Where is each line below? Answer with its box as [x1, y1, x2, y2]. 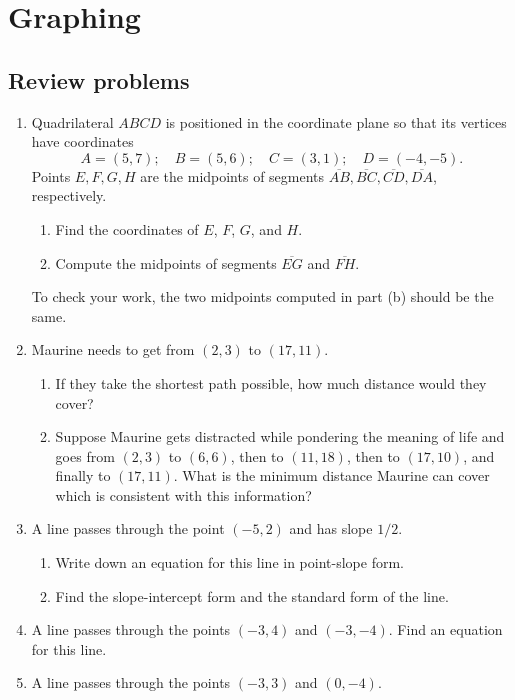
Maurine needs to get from [31, 339, 195, 360]
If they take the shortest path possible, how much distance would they [55, 372, 487, 393]
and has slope [289, 518, 373, 539]
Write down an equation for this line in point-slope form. [55, 552, 404, 573]
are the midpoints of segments [140, 165, 325, 186]
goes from [55, 445, 115, 466]
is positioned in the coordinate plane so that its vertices [165, 111, 507, 132]
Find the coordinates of [55, 218, 199, 239]
